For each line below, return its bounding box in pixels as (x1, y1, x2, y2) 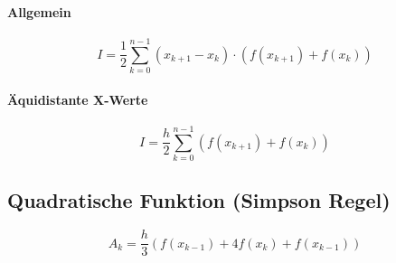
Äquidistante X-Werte (7, 89, 148, 108)
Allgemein (7, 2, 71, 21)
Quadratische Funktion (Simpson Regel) (7, 186, 391, 214)
